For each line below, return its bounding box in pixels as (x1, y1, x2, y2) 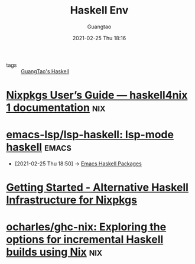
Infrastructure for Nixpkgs (6, 193, 138, 207)
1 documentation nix (6, 101, 106, 115)
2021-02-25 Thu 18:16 (72, 34, 126, 41)
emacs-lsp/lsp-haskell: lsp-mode (6, 128, 174, 142)
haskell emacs (6, 141, 72, 154)
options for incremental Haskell (6, 233, 164, 246)
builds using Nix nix (6, 246, 103, 259)
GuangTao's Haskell (21, 67, 70, 74)
